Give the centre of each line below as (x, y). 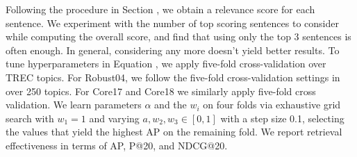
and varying (114, 118)
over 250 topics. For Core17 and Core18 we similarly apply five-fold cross (161, 91)
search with (30, 118)
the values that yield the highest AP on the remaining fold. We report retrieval (174, 132)
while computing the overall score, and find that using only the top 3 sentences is (178, 36)
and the (171, 105)
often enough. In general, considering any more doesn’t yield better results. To (173, 50)
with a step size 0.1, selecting (282, 118)
